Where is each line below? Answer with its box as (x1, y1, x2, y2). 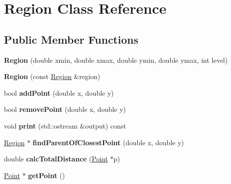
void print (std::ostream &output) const (4, 120, 126, 131)
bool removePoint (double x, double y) (4, 104, 126, 114)
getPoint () (28, 170, 65, 180)
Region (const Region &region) (4, 71, 101, 81)
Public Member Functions (4, 31, 138, 47)
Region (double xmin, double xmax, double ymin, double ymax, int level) (4, 54, 228, 65)
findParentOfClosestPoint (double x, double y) (32, 137, 184, 147)
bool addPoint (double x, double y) (4, 87, 114, 98)
